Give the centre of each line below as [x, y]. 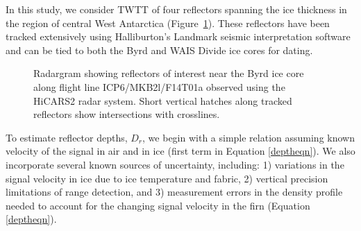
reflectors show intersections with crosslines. [127, 114]
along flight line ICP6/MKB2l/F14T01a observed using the [159, 86]
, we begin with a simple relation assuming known [249, 137]
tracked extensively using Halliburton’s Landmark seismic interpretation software [178, 36]
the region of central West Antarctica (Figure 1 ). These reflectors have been [168, 23]
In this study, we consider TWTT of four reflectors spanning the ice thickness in [176, 9]
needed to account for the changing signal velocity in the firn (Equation [158, 205]
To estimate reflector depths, [67, 137]
